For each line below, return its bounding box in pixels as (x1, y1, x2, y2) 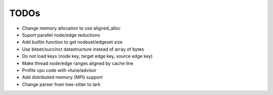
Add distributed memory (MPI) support (22, 74, 103, 80)
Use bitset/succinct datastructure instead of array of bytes (22, 46, 144, 52)
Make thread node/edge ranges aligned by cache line (22, 60, 133, 66)
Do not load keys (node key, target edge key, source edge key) (22, 53, 153, 59)
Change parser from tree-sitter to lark (22, 81, 101, 87)
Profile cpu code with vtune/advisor (22, 67, 97, 73)
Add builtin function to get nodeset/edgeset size (22, 39, 123, 45)
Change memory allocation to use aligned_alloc (22, 25, 121, 31)
